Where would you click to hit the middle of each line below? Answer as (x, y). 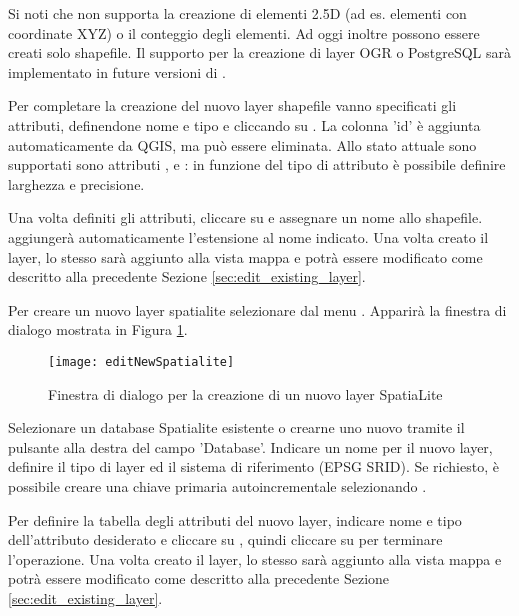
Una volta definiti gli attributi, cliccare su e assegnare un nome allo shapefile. (245, 217)
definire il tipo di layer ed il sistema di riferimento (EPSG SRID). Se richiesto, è (253, 466)
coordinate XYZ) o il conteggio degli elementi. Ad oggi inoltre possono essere (244, 32)
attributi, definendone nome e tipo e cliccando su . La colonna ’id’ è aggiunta (244, 124)
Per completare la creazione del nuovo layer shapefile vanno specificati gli (232, 105)
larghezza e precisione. (76, 183)
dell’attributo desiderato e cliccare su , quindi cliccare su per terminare (225, 539)
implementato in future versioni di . (117, 71)
